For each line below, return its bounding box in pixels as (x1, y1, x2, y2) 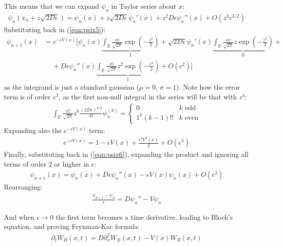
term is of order (4, 91, 51, 101)
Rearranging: (4, 182, 42, 192)
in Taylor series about (111, 1, 176, 11)
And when (4, 211, 35, 222)
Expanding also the (4, 125, 62, 135)
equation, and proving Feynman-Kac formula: (4, 221, 140, 231)
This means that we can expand (4, 1, 99, 11)
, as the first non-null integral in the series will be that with (58, 91, 237, 101)
